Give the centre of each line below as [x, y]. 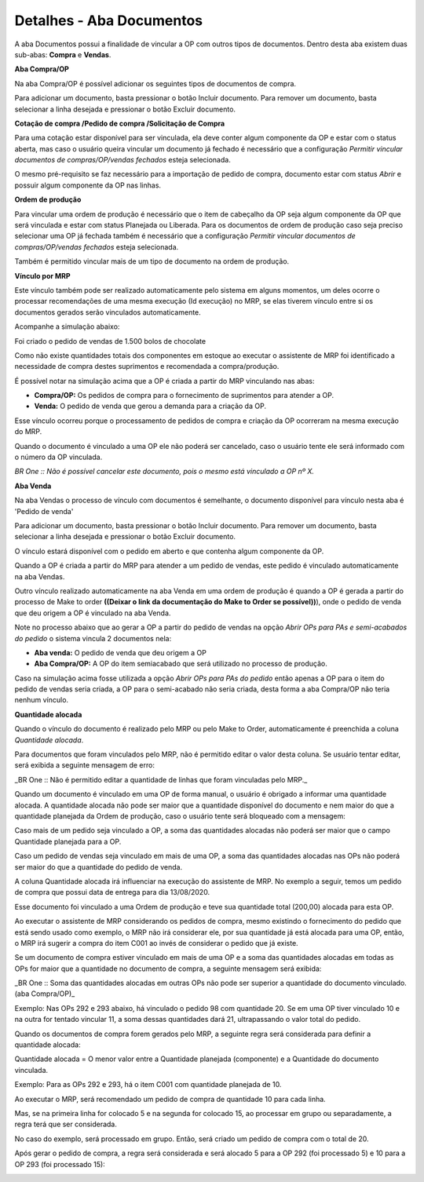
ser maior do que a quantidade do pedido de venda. [99, 866]
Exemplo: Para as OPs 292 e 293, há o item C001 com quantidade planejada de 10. [148, 1085]
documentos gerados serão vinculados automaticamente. [108, 312]
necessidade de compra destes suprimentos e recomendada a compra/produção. [147, 367]
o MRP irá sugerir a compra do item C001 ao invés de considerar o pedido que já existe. [156, 943]
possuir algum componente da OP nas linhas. [88, 185]
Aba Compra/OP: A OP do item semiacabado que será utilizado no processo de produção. [181, 664]
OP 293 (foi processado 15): [60, 1164]
